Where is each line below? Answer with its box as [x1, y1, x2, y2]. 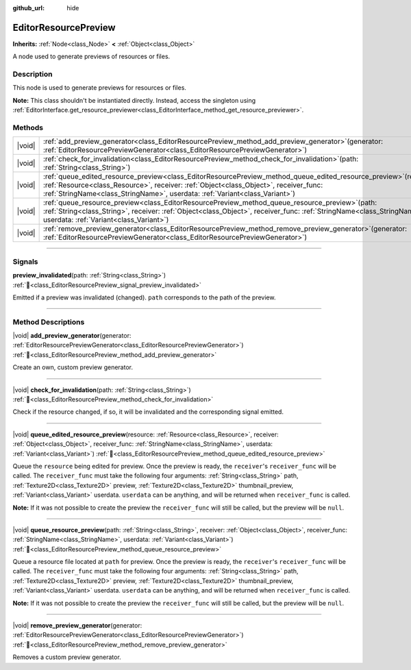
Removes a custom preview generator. [12, 653, 121, 661]
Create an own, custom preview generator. [12, 363, 134, 371]
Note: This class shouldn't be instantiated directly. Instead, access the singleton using [12, 96, 256, 104]
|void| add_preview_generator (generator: [12, 332, 132, 340]
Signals [12, 257, 38, 266]
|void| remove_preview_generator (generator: [12, 621, 142, 630]
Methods [12, 123, 44, 132]
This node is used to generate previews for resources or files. [12, 84, 186, 92]
